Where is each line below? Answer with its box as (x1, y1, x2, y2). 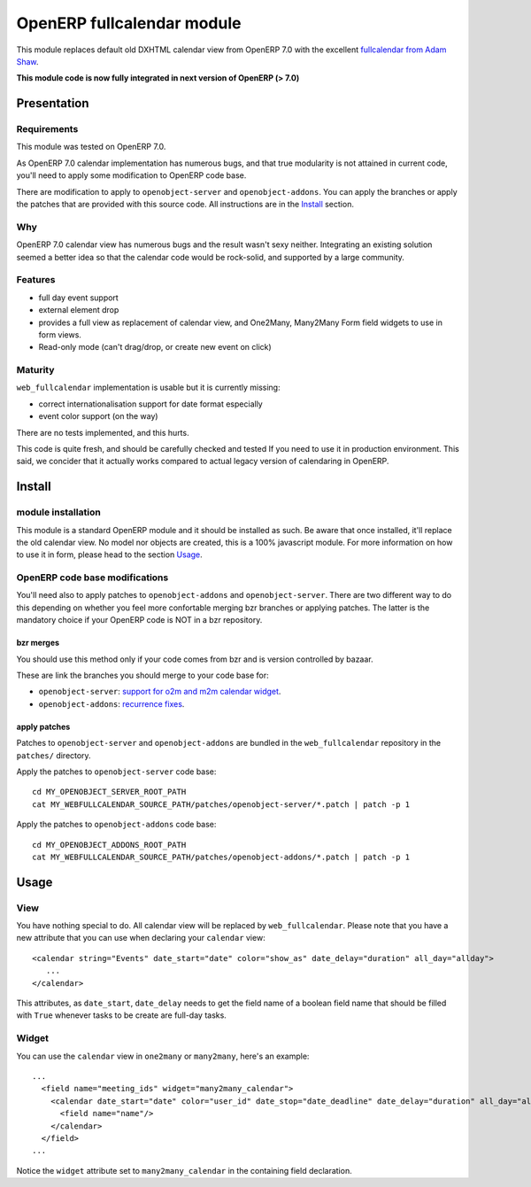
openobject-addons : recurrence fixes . (38, 698, 185, 709)
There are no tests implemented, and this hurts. (16, 427, 189, 438)
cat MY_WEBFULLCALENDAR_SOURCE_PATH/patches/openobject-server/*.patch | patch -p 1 (32, 799, 411, 810)
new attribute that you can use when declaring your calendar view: (16, 933, 265, 943)
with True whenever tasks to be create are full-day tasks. (16, 1010, 227, 1020)
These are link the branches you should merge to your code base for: (16, 670, 269, 681)
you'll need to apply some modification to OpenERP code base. (16, 170, 247, 181)
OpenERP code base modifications (16, 571, 169, 584)
